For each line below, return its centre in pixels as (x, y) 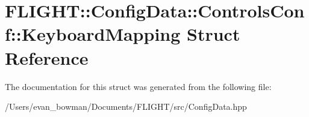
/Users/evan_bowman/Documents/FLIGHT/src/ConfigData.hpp (126, 106)
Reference (47, 57)
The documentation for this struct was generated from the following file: (138, 86)
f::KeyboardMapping (93, 34)
